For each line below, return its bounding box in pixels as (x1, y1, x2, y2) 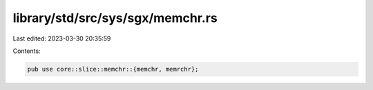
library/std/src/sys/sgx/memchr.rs (12, 10, 218, 25)
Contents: (12, 47, 41, 55)
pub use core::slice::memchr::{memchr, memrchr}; (27, 65, 199, 73)
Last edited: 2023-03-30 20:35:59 (12, 34, 111, 43)
